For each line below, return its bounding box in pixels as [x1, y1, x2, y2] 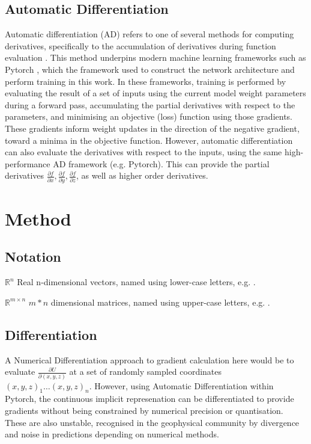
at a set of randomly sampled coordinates [69, 365, 222, 378]
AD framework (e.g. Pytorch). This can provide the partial [53, 157, 270, 170]
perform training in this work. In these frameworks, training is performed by [5, 75, 286, 87]
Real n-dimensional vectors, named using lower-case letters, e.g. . [17, 276, 256, 288]
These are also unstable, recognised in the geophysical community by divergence [5, 416, 300, 428]
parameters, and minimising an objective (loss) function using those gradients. [5, 110, 293, 123]
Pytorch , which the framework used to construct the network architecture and [5, 63, 295, 75]
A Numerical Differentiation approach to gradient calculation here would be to [5, 353, 294, 366]
